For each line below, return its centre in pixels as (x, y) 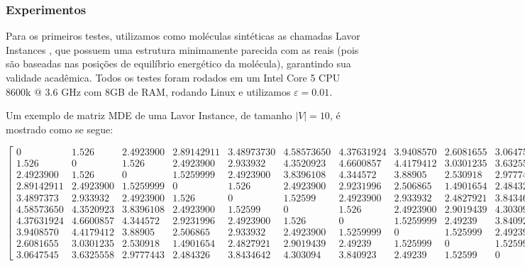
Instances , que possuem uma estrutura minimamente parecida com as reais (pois (182, 49)
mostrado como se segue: (60, 129)
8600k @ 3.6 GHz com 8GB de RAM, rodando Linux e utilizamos (148, 91)
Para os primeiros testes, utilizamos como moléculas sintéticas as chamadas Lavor (183, 36)
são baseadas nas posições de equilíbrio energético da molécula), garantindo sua (178, 63)
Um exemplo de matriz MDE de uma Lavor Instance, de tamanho (149, 115)
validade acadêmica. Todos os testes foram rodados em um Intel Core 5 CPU (173, 77)
